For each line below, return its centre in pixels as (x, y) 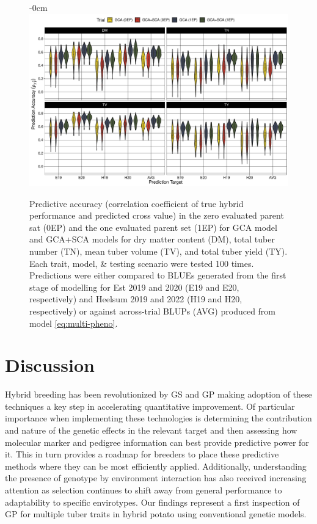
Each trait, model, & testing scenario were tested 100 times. (142, 263)
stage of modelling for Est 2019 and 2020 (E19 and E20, (134, 287)
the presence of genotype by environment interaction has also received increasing (156, 478)
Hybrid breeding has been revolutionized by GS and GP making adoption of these (158, 394)
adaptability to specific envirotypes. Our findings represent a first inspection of (152, 502)
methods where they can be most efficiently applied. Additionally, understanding (156, 466)
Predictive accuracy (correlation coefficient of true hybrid (137, 203)
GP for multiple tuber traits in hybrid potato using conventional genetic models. (156, 514)
